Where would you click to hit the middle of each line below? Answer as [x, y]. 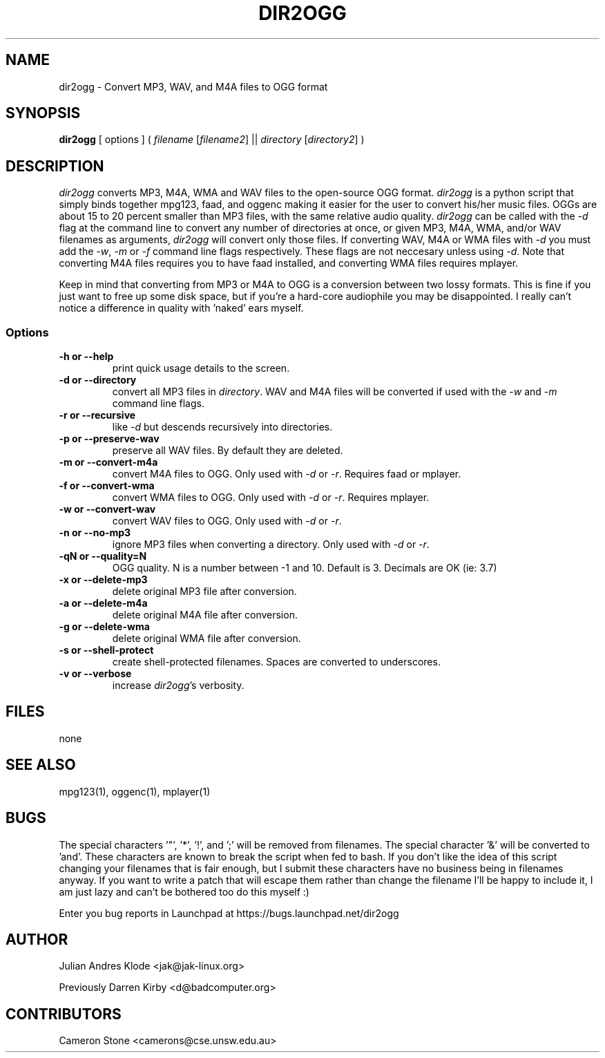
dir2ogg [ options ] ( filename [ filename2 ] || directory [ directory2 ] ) [212, 140]
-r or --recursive [97, 415]
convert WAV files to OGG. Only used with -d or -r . [227, 521]
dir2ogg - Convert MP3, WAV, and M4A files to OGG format [193, 86]
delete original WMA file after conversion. [207, 639]
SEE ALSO [41, 765]
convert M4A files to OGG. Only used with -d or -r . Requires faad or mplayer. [287, 474]
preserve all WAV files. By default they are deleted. [228, 451]
